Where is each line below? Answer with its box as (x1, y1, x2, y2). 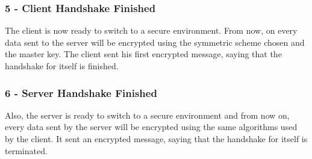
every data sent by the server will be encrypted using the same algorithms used (5, 120, 298, 133)
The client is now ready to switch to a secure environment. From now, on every (5, 24, 298, 37)
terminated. (5, 144, 48, 157)
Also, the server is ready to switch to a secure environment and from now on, (5, 108, 290, 121)
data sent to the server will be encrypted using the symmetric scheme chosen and (5, 36, 305, 48)
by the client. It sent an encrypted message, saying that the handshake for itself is (5, 132, 308, 145)
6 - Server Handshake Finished (5, 85, 157, 100)
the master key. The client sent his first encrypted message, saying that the (5, 48, 282, 60)
